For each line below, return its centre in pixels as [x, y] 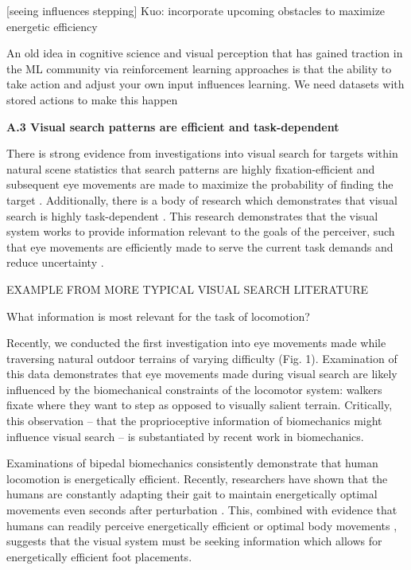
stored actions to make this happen [92, 99]
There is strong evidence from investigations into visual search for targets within [202, 153]
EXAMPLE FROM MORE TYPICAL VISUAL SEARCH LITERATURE [188, 289]
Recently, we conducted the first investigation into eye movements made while [196, 343]
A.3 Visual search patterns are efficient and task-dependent [173, 126]
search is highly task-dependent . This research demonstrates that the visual [192, 215]
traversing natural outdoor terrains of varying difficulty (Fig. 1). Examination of [202, 358]
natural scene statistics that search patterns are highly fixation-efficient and [191, 168]
